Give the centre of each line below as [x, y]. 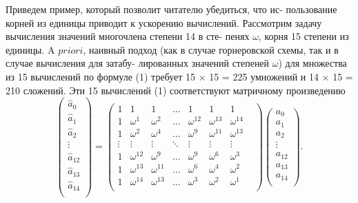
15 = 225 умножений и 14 [264, 76]
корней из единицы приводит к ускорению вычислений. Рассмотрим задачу [164, 22]
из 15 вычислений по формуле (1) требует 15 [101, 76]
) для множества [312, 63]
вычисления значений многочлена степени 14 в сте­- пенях [128, 36]
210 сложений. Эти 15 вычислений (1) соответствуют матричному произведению [176, 90]
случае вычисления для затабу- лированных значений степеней [138, 63]
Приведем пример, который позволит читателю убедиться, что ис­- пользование [171, 9]
